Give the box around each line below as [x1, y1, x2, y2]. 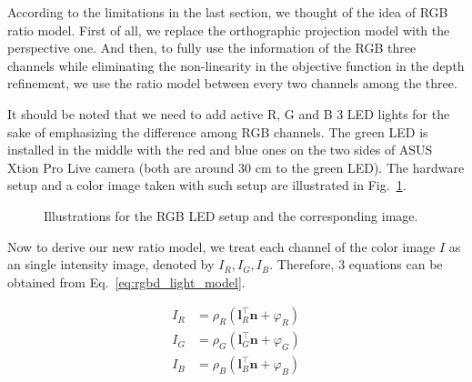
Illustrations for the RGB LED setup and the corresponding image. [44, 206, 418, 225]
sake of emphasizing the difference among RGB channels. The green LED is [7, 122, 428, 141]
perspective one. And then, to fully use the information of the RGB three [7, 38, 417, 57]
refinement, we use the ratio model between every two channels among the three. [7, 74, 457, 93]
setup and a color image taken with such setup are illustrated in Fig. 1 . [7, 176, 407, 195]
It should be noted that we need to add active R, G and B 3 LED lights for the [7, 104, 450, 123]
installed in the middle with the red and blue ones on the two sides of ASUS [7, 140, 433, 159]
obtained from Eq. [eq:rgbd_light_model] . [7, 272, 246, 291]
